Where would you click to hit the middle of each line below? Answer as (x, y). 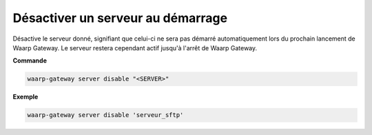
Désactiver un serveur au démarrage (120, 18)
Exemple (25, 97)
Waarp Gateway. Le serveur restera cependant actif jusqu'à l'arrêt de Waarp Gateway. (135, 48)
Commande (30, 61)
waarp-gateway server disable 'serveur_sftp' (105, 115)
